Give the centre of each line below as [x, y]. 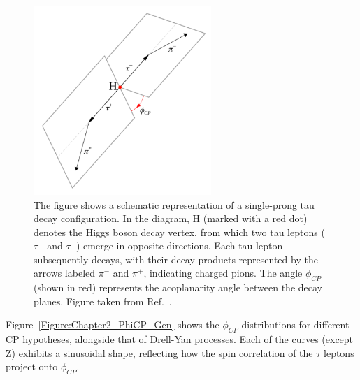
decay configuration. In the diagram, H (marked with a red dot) [171, 218]
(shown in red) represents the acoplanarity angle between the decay [178, 287]
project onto [32, 366]
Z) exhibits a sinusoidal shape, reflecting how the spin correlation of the [159, 352]
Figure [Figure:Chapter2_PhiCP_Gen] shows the [113, 324]
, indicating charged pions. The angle [223, 273]
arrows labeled [65, 273]
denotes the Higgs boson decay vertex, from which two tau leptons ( [179, 232]
